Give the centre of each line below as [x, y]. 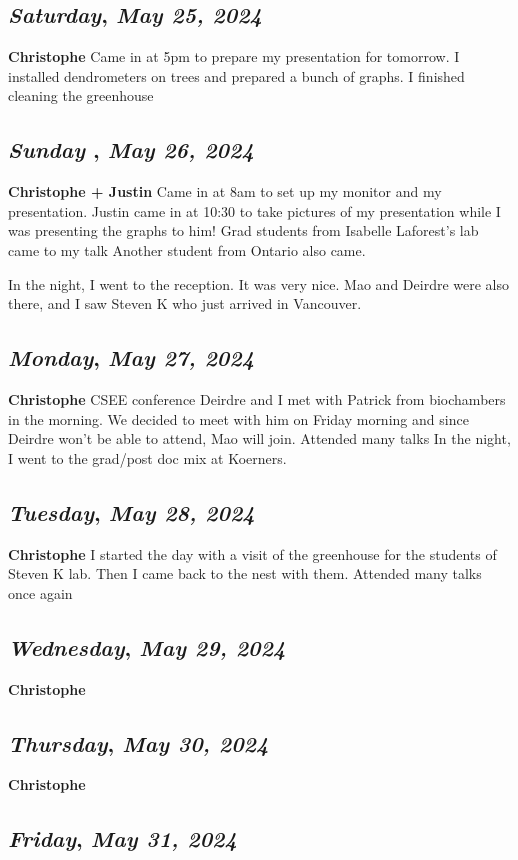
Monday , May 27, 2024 [131, 357]
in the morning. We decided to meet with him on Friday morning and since [238, 418]
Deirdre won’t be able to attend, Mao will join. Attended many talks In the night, [259, 438]
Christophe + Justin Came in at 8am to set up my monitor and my [225, 191]
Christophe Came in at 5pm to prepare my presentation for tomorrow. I [234, 56]
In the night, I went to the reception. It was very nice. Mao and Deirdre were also [258, 283]
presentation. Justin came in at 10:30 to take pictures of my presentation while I [254, 210]
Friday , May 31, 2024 [122, 838]
